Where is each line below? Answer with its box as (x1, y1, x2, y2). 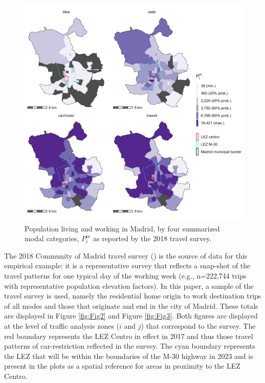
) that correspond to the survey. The (141, 320, 256, 331)
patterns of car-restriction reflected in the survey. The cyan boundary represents (4, 341, 255, 351)
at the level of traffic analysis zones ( (4, 320, 120, 331)
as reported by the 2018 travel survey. (93, 233, 212, 244)
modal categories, (25, 233, 79, 244)
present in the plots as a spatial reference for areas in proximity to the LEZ (4, 360, 240, 371)
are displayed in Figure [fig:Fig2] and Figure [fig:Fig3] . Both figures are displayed (4, 310, 258, 321)
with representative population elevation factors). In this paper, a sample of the (4, 280, 254, 291)
